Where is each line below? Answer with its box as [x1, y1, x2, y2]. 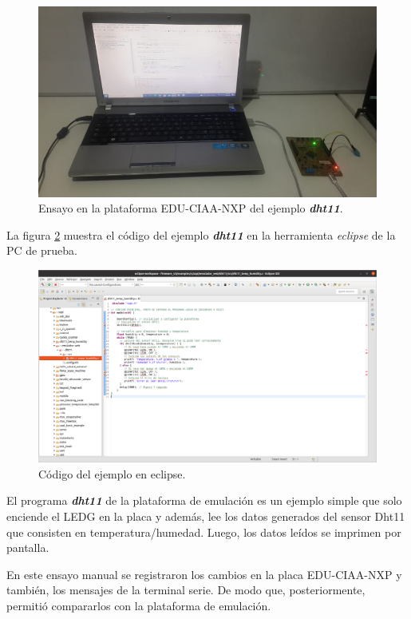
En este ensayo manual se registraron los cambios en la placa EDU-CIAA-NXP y [6, 565, 402, 582]
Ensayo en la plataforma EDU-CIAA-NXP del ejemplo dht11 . [38, 200, 343, 216]
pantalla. [6, 539, 49, 556]
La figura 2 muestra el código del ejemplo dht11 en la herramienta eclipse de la [6, 226, 396, 243]
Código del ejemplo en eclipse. [38, 465, 186, 482]
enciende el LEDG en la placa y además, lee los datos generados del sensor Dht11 [6, 508, 405, 525]
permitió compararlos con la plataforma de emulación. [6, 597, 271, 614]
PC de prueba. [6, 242, 77, 259]
